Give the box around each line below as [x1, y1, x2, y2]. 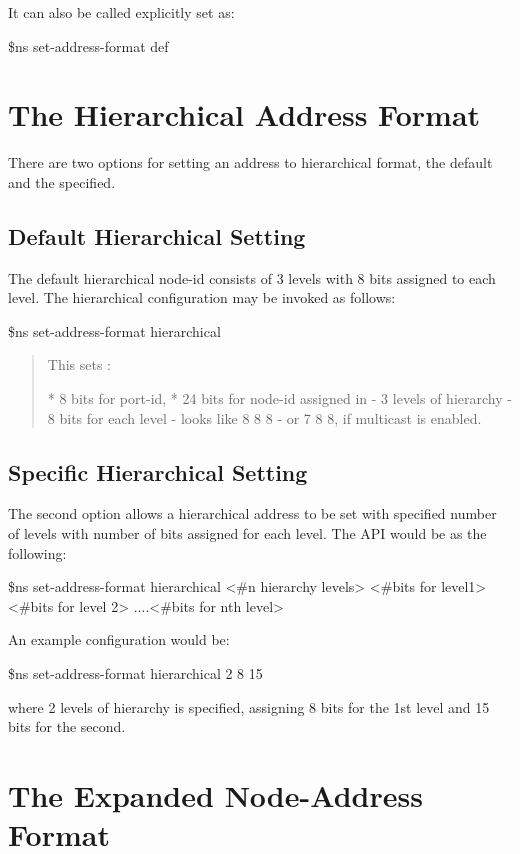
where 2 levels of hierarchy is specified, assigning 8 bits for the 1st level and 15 [8, 696, 490, 717]
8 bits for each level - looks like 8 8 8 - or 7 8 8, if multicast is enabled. [47, 407, 482, 428]
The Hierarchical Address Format [8, 94, 481, 135]
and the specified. [8, 171, 116, 192]
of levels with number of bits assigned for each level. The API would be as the [8, 523, 487, 544]
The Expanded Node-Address [8, 775, 423, 815]
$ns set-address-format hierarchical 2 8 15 [8, 663, 263, 684]
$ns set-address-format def [8, 35, 169, 56]
